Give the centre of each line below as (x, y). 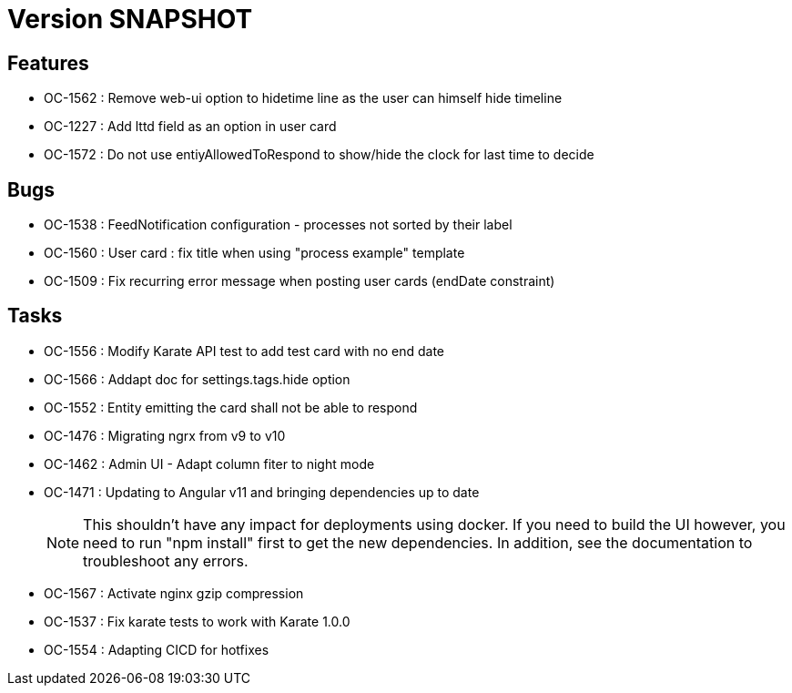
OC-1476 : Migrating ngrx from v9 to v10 (165, 435)
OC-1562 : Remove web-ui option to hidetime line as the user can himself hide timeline (303, 98)
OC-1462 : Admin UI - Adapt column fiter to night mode (209, 464)
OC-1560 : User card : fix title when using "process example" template (254, 253)
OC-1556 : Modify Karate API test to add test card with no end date (244, 351)
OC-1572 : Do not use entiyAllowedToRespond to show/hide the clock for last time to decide (319, 155)
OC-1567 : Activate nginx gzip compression (174, 593)
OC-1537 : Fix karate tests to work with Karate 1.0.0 (197, 621)
